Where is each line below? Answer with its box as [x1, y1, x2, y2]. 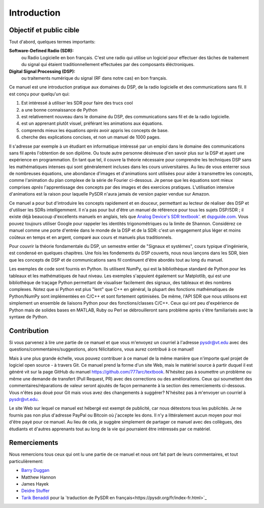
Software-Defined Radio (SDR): [9, 48, 74, 54]
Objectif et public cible [9, 26, 80, 34]
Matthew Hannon [21, 474, 56, 480]
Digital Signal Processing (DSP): [9, 68, 76, 74]
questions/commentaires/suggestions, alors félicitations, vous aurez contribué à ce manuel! [9, 346, 194, 352]
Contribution [9, 327, 49, 335]
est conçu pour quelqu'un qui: [9, 91, 70, 97]
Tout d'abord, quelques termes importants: [9, 39, 95, 45]
